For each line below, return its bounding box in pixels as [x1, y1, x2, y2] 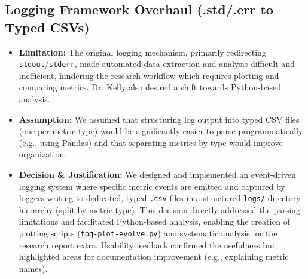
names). [19, 262, 48, 274]
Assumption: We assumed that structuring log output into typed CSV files [19, 113, 300, 125]
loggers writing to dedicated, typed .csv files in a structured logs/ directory [19, 192, 301, 204]
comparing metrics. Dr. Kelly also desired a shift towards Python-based [19, 81, 281, 93]
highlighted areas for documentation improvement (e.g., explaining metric [19, 250, 289, 263]
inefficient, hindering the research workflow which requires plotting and [19, 69, 279, 81]
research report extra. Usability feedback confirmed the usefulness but [19, 238, 276, 251]
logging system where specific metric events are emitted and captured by [19, 180, 285, 192]
